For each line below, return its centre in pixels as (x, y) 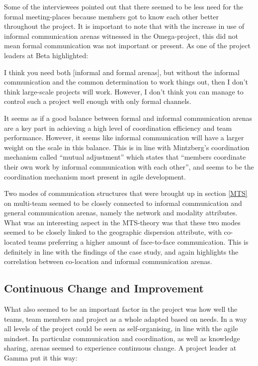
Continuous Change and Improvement (104, 288)
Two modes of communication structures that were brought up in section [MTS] (126, 193)
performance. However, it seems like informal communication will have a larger (124, 137)
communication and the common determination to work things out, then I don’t (126, 82)
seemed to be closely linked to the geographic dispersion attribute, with (113, 232)
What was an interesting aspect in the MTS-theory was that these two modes (122, 222)
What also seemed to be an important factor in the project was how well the (121, 309)
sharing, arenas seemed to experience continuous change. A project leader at (120, 348)
